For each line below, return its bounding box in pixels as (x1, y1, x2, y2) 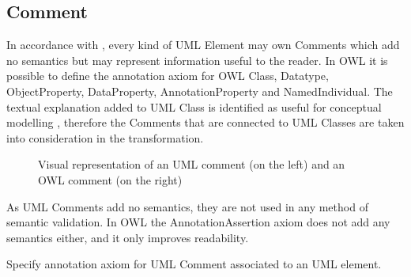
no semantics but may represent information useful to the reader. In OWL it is (6, 51, 388, 68)
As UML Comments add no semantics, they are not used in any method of (6, 198, 368, 214)
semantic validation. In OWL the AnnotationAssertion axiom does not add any (6, 214, 390, 230)
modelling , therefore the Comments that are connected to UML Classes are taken (6, 114, 405, 131)
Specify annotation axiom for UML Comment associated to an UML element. (6, 256, 382, 272)
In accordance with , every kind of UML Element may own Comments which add (6, 36, 400, 53)
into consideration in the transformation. (6, 129, 204, 146)
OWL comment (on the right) (38, 171, 183, 188)
